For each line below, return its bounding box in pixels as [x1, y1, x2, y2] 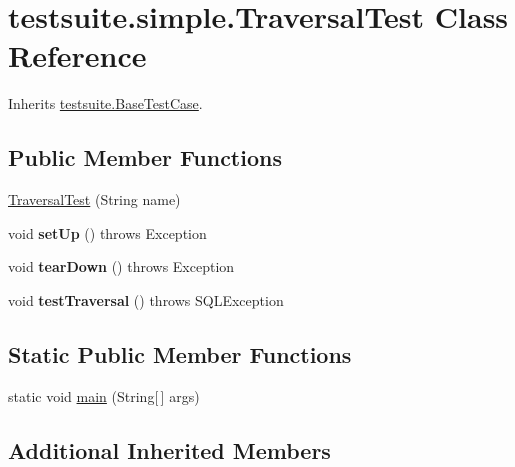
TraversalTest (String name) [8, 189, 181, 210]
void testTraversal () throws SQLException [8, 289, 284, 310]
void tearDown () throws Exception [8, 256, 235, 277]
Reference [8, 35, 147, 76]
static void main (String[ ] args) [8, 385, 200, 406]
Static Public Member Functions [8, 338, 352, 369]
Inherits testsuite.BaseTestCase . [8, 93, 203, 114]
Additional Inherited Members [8, 434, 331, 465]
